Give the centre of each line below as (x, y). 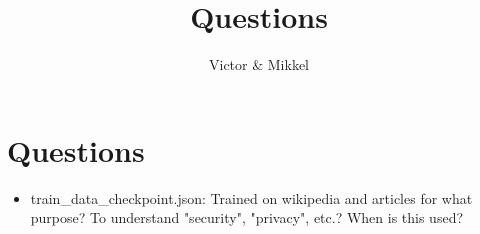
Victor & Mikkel (259, 64)
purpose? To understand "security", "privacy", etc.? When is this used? (247, 217)
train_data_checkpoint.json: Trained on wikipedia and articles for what (251, 197)
